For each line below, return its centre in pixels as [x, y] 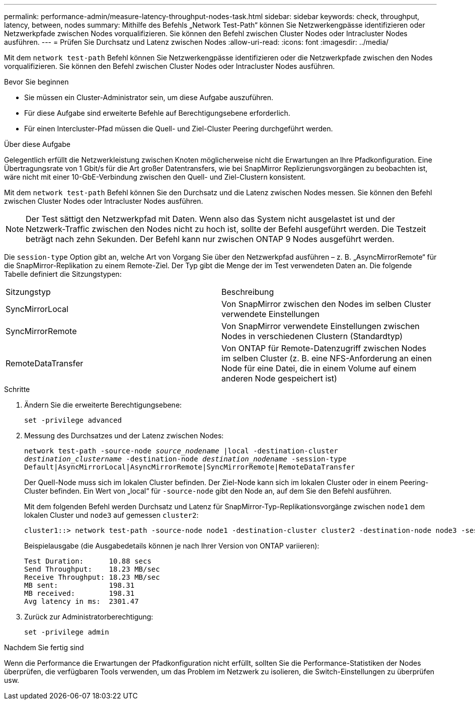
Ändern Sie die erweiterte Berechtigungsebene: [103, 405]
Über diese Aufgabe [37, 144]
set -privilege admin [67, 632]
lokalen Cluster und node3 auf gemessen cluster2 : [111, 515]
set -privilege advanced [73, 420]
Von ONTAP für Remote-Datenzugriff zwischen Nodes [324, 348]
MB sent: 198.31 [80, 585]
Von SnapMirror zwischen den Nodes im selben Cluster [326, 304]
